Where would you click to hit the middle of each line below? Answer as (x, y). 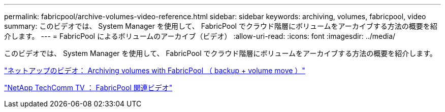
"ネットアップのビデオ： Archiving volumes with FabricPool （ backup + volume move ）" (155, 70)
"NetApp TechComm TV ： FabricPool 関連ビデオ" (88, 88)
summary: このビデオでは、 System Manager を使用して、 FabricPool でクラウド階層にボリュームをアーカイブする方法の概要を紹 (221, 26)
